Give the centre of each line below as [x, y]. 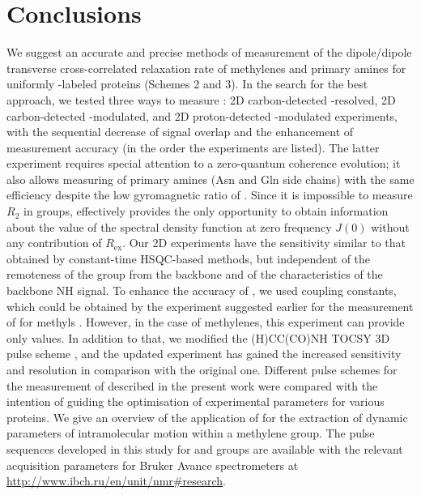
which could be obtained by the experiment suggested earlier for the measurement [210, 306]
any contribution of [54, 243]
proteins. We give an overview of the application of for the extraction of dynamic [207, 417]
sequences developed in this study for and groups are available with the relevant [205, 448]
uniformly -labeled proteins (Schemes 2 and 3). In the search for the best [187, 84]
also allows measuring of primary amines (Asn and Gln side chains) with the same [210, 179]
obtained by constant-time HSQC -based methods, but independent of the [189, 258]
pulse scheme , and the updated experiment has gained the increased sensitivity [204, 354]
